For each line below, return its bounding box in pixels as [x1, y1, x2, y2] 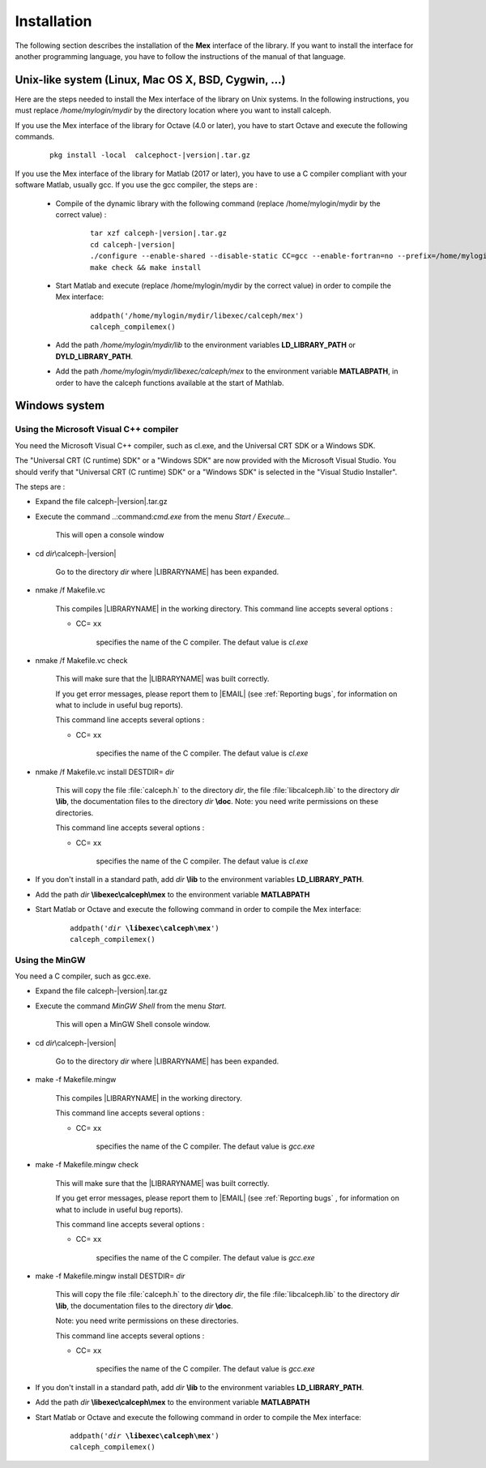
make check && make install [90, 263, 202, 272]
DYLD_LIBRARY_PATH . [55, 351, 134, 361]
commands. [15, 132, 55, 142]
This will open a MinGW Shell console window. [55, 1020, 211, 1029]
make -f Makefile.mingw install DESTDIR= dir [35, 1271, 185, 1281]
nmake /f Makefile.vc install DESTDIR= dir [35, 767, 174, 777]
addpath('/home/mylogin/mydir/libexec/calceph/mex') [90, 310, 304, 320]
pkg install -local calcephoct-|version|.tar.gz [49, 151, 251, 160]
